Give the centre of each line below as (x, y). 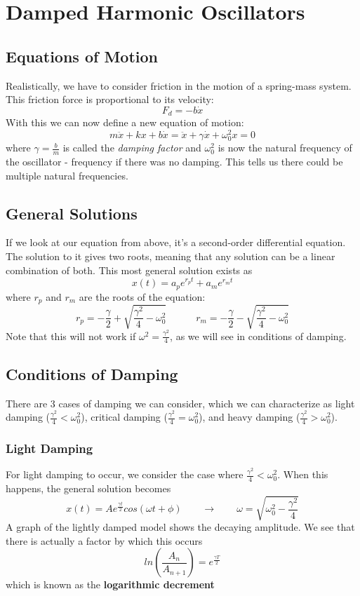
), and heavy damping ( (249, 417)
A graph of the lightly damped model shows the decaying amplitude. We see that (180, 527)
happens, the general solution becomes (88, 488)
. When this (303, 474)
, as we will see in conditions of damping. (258, 336)
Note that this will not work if (71, 336)
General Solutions (72, 213)
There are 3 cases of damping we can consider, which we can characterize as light (180, 403)
